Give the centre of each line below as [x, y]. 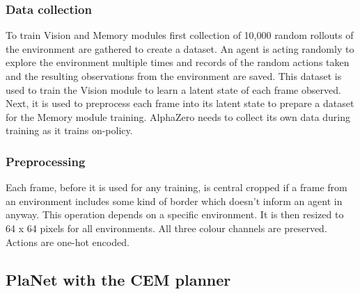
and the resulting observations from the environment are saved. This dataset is [174, 76]
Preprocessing [46, 161]
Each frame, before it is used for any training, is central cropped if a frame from [177, 187]
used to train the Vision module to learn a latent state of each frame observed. [173, 89]
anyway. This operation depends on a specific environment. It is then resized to [175, 214]
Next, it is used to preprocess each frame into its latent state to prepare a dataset [180, 103]
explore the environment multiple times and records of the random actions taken [178, 62]
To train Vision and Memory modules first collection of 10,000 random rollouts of [180, 35]
